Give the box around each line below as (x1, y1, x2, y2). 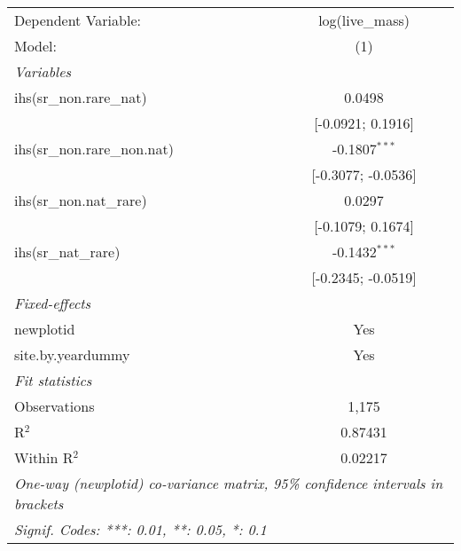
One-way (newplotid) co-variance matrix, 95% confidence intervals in (14, 473, 443, 493)
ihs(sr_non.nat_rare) (14, 190, 147, 210)
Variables (14, 61, 72, 82)
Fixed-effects (14, 293, 91, 313)
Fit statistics (14, 370, 92, 390)
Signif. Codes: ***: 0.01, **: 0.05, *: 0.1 (14, 519, 267, 539)
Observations (14, 396, 95, 416)
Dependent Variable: (14, 10, 141, 30)
